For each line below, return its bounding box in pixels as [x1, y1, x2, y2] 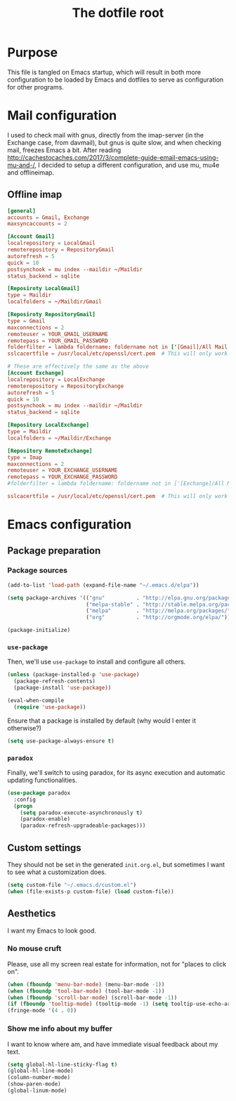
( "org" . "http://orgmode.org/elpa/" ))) [85, 614, 234, 621]
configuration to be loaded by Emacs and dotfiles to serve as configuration [7, 75, 224, 84]
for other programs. [7, 82, 65, 91]
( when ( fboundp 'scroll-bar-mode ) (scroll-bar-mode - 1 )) [7, 994, 178, 1001]
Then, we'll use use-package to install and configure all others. [7, 657, 186, 666]
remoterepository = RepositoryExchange [7, 382, 124, 390]
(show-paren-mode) [7, 1081, 61, 1088]
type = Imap [7, 454, 42, 461]
